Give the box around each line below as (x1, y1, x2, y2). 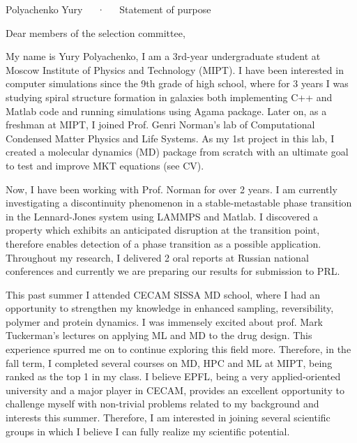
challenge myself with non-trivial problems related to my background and (6, 396, 319, 411)
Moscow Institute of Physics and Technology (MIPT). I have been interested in (6, 62, 344, 77)
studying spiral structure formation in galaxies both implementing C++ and (6, 89, 333, 104)
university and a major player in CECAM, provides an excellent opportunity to (6, 382, 344, 397)
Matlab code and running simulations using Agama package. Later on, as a (6, 103, 327, 118)
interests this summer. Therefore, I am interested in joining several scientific (6, 410, 331, 425)
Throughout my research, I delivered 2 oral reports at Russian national (6, 250, 309, 264)
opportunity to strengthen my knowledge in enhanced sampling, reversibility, (6, 301, 334, 315)
